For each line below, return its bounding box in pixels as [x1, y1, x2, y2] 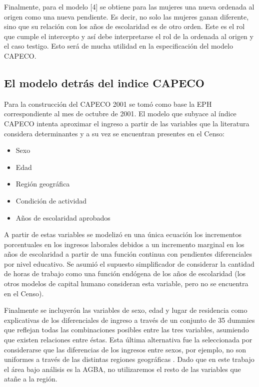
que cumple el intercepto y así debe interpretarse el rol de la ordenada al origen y [4, 31, 253, 41]
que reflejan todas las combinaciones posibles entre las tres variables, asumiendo [4, 324, 249, 335]
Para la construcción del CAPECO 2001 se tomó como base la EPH [4, 98, 212, 109]
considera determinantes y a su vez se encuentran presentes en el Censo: [4, 128, 224, 138]
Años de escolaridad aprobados [15, 212, 110, 223]
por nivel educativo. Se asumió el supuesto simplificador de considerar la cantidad [4, 258, 254, 269]
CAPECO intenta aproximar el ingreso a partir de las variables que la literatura [4, 118, 249, 128]
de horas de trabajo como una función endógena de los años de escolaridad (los [4, 268, 246, 279]
